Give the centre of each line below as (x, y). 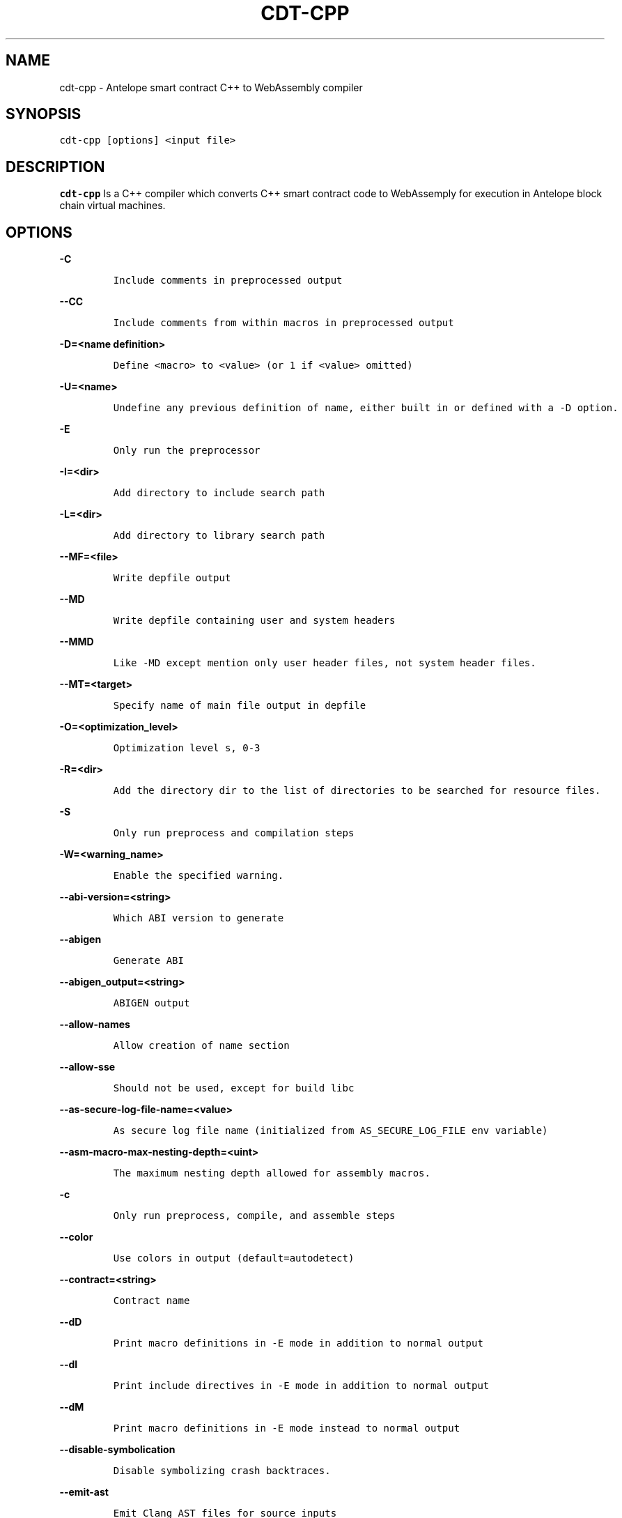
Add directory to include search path (219, 493)
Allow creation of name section (201, 1046)
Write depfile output (172, 578)
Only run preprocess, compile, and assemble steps (254, 1216)
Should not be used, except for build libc (234, 1088)
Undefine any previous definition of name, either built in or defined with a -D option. (366, 408)
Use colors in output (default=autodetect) (234, 1258)
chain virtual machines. (112, 206)
